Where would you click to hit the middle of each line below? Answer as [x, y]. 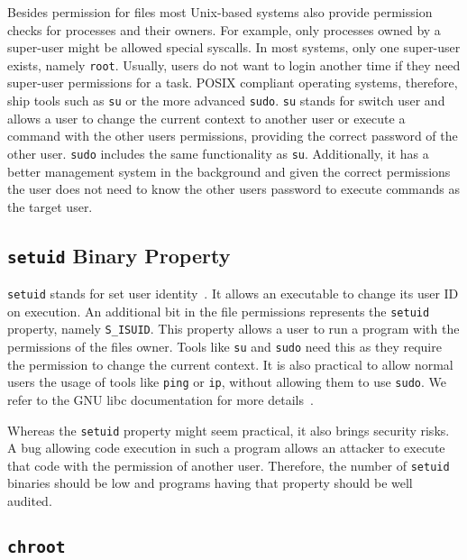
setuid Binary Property [119, 255]
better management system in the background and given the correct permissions [229, 171]
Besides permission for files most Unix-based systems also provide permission [220, 12]
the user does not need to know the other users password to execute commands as [233, 189]
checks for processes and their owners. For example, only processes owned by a [224, 29]
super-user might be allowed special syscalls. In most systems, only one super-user [234, 47]
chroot [37, 547]
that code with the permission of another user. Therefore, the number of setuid [229, 465]
